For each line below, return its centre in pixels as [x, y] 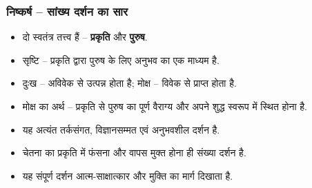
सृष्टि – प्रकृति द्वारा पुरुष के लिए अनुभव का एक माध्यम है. [121, 60]
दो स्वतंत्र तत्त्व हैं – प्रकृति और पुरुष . [85, 37]
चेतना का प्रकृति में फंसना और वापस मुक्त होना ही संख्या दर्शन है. [134, 153]
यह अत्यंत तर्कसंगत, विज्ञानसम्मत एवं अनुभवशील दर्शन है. [121, 129]
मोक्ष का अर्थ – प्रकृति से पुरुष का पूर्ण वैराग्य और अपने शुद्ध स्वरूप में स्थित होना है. [165, 106]
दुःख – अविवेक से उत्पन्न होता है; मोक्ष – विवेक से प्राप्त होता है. [129, 83]
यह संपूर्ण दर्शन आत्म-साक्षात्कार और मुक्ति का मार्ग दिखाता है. [128, 175]
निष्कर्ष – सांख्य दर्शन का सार [67, 11]
